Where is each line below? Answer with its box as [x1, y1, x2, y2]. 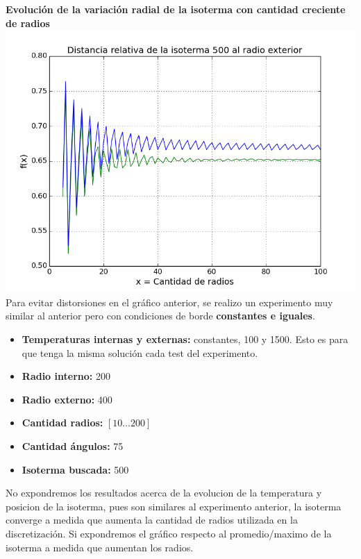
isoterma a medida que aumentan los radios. [6, 540, 194, 554]
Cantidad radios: [22, 415, 103, 430]
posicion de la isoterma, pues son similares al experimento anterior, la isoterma [6, 499, 342, 513]
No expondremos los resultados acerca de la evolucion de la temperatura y [6, 485, 322, 500]
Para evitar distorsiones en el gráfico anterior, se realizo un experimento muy [6, 294, 333, 309]
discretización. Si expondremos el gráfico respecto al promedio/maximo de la [6, 526, 332, 540]
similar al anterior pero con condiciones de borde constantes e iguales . [6, 308, 315, 323]
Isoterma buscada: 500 [22, 462, 129, 476]
